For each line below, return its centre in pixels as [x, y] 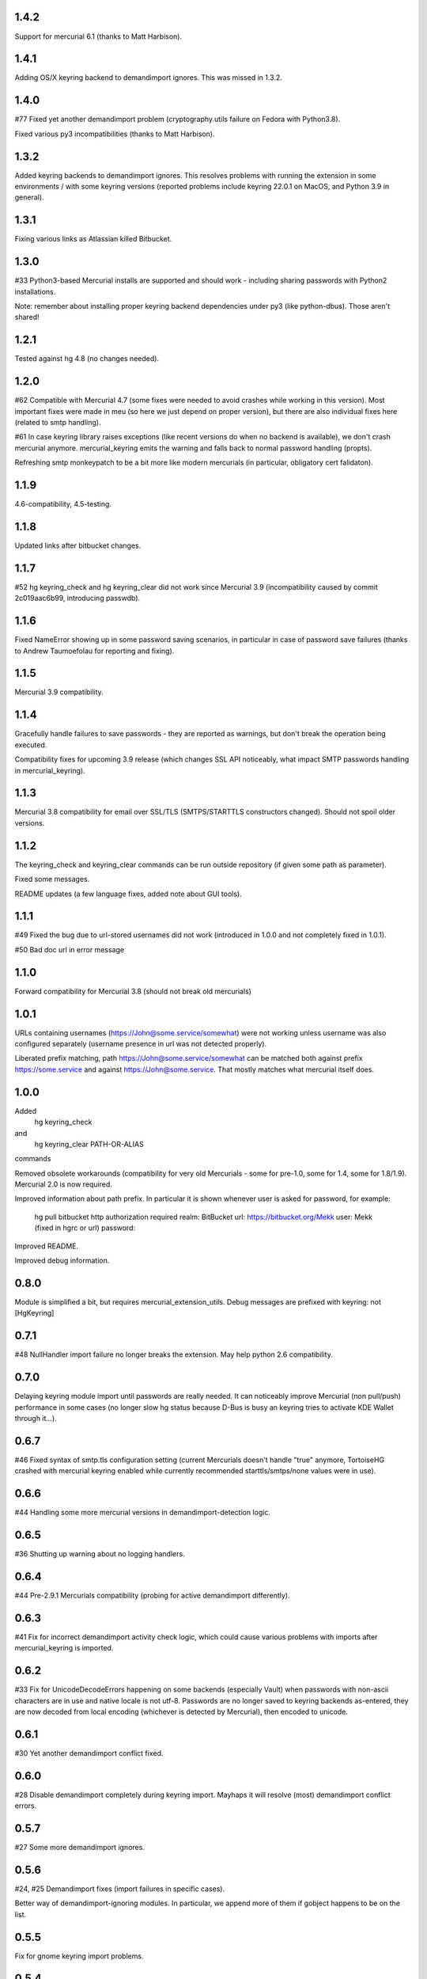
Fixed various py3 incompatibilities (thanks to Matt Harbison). [115, 134]
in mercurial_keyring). [50, 770]
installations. [35, 291]
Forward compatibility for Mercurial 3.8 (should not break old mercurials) [133, 991]
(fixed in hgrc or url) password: [85, 1228]
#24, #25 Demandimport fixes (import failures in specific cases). [120, 1889]
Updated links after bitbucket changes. [78, 545]
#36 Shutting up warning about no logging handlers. [100, 1554]
